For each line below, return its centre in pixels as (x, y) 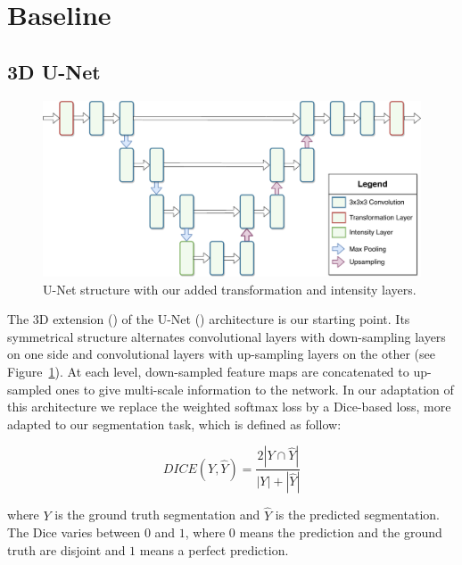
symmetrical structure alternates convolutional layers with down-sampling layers (227, 336)
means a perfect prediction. (214, 549)
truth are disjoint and (66, 549)
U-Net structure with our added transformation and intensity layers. (230, 289)
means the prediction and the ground (341, 532)
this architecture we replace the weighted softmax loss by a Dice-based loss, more (229, 407)
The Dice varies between (74, 532)
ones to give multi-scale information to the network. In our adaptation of (255, 389)
